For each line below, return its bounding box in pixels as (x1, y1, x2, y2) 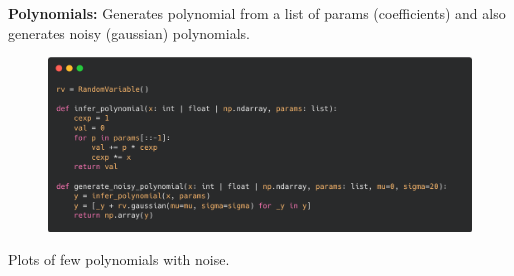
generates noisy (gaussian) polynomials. (8, 22, 250, 43)
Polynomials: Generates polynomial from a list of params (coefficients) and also (8, 3, 506, 23)
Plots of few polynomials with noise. (8, 249, 230, 270)
